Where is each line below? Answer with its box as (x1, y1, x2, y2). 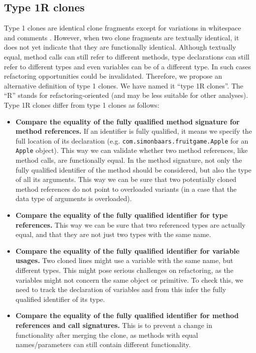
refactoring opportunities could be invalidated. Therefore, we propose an (4, 71, 222, 81)
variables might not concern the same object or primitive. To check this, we (15, 274, 243, 285)
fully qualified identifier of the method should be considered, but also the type (15, 164, 252, 175)
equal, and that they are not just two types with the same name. (15, 229, 211, 239)
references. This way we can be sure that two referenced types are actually (15, 219, 246, 230)
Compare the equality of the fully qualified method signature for (15, 116, 240, 126)
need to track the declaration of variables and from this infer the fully (15, 284, 226, 294)
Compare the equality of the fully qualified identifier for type (15, 210, 228, 220)
